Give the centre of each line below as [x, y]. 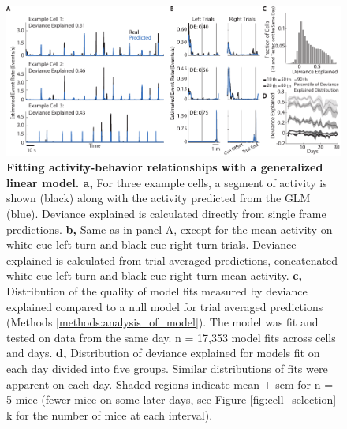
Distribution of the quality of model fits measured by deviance [157, 290]
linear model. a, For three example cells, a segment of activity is [167, 182]
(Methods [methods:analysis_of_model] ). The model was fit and [162, 322]
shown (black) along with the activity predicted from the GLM [159, 198]
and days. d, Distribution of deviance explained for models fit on [163, 353]
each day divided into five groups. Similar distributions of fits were [167, 368]
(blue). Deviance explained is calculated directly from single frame [166, 213]
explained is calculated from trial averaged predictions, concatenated [172, 260]
